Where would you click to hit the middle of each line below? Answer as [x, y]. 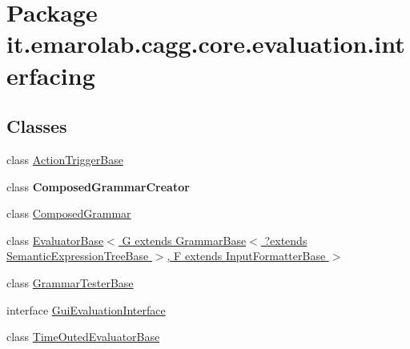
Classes [37, 126]
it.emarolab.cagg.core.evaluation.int [206, 44]
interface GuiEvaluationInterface [86, 309]
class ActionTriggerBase [65, 159]
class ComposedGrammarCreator [98, 186]
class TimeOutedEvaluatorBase [83, 337]
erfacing [51, 75]
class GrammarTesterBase [70, 282]
